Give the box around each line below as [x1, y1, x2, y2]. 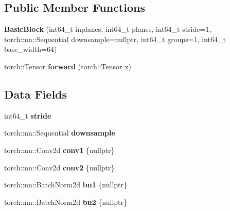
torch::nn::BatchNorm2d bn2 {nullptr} [4, 196, 128, 207]
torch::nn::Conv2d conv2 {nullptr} [4, 162, 115, 172]
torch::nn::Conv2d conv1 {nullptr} [4, 144, 115, 155]
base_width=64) [4, 44, 57, 54]
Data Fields [4, 86, 67, 102]
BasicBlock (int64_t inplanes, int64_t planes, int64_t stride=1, [4, 24, 211, 34]
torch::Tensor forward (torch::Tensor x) [4, 61, 132, 71]
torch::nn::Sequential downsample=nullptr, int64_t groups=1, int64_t [4, 33, 226, 44]
